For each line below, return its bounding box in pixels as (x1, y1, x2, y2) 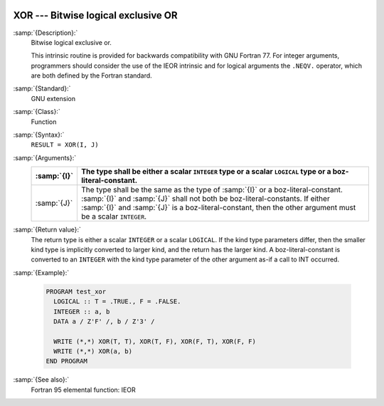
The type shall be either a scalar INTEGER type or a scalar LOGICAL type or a (81, 167, 331, 177)
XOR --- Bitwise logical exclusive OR (13, 9, 178, 21)
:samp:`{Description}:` (13, 28, 78, 37)
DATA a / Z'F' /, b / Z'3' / (53, 317, 156, 326)
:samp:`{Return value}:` (13, 225, 82, 234)
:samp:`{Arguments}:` (13, 153, 77, 162)
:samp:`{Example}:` (13, 268, 70, 277)
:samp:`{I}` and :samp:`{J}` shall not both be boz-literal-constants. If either (81, 194, 330, 204)
